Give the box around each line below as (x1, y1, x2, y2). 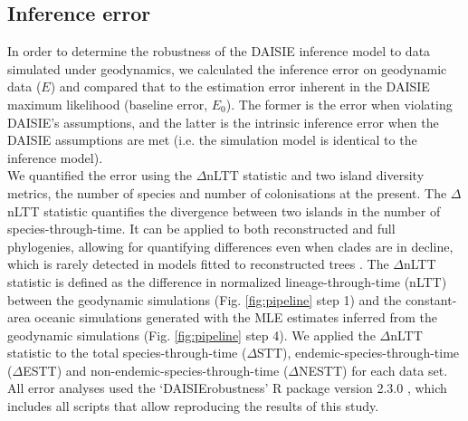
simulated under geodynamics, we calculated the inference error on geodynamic (7, 59, 447, 78)
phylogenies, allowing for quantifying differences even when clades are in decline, (7, 236, 454, 255)
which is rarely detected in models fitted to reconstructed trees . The (7, 254, 389, 273)
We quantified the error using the (7, 166, 192, 185)
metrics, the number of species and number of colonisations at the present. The (7, 183, 447, 202)
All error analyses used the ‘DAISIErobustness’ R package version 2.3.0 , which (7, 378, 447, 397)
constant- (405, 290, 457, 309)
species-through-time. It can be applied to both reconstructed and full (7, 219, 396, 238)
